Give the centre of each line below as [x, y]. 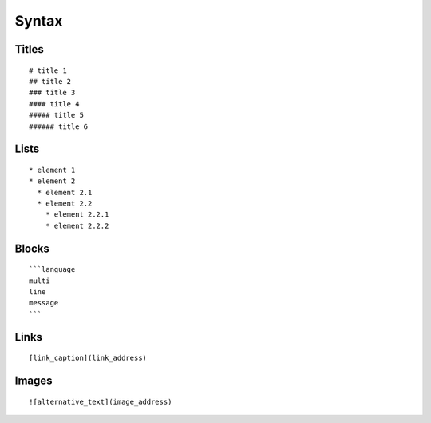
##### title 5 [56, 115]
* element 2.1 [65, 192]
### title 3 [52, 93]
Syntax [39, 21]
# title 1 [48, 70]
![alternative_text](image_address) [101, 401]
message [44, 303]
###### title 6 [59, 126]
